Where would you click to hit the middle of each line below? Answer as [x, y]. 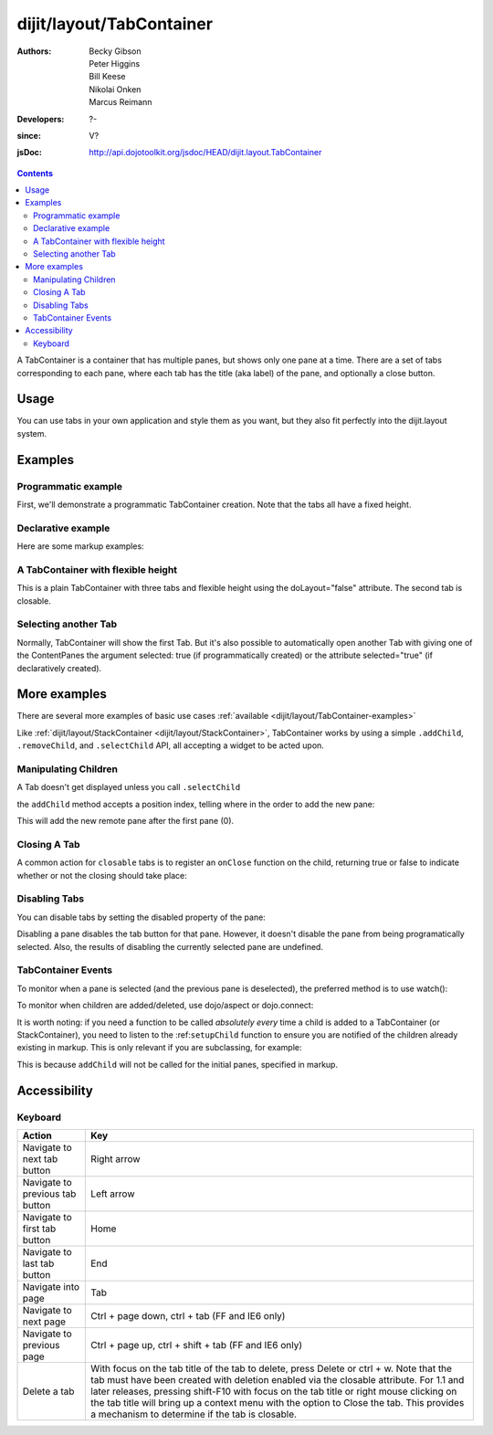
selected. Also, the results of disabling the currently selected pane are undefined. [170, 946]
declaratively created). [59, 668]
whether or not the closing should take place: [102, 875]
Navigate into [51, 1286]
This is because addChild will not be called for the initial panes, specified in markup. [177, 1064]
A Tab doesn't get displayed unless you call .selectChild [129, 787]
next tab [40, 1158]
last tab [38, 1263]
